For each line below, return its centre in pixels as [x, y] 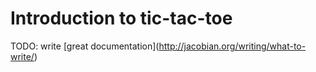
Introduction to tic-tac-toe [121, 18]
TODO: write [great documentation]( [85, 46]
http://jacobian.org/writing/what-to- [232, 46]
